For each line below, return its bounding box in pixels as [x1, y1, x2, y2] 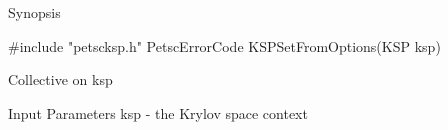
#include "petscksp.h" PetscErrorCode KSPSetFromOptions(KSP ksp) [8, 35, 441, 56]
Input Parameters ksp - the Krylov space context [8, 102, 308, 123]
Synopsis [8, 2, 61, 22]
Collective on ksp [8, 69, 113, 90]
